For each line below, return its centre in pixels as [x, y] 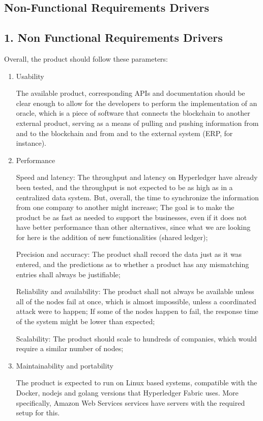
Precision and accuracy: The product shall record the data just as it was [129, 254]
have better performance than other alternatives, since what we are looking [133, 227]
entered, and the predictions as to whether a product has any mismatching [133, 264]
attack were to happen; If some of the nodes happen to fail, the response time [137, 311]
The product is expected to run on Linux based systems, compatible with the [137, 383]
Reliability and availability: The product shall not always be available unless [135, 291]
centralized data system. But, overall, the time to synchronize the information [137, 197]
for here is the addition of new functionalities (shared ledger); [112, 237]
